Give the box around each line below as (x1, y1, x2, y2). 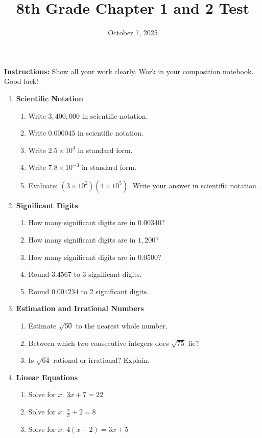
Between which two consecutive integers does (28, 337, 169, 348)
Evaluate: (28, 180, 58, 190)
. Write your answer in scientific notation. (128, 180, 258, 190)
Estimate (28, 320, 57, 331)
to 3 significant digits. (74, 269, 142, 279)
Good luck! (4, 76, 39, 86)
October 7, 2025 (108, 27, 158, 38)
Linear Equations (16, 371, 78, 382)
